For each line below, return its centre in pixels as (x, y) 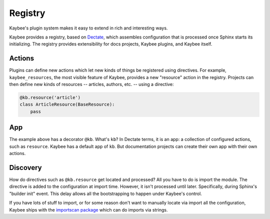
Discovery (25, 167)
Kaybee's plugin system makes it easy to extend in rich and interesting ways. (88, 28)
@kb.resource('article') (50, 97)
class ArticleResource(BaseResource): (67, 104)
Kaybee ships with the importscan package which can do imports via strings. (88, 209)
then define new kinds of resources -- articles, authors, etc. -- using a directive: (92, 84)
